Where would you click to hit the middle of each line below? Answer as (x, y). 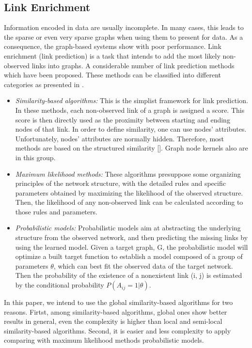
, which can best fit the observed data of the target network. (143, 265)
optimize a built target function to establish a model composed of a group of (129, 256)
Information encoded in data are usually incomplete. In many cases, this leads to (124, 27)
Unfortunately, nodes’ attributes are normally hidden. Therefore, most (120, 138)
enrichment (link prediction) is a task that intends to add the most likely (112, 55)
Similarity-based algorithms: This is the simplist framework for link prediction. (132, 100)
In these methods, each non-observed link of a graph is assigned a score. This (130, 110)
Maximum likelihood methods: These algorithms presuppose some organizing (128, 174)
